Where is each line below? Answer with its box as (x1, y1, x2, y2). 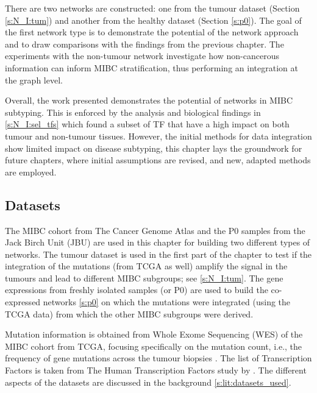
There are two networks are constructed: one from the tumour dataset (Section (5, 2, 300, 14)
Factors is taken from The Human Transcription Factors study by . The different (5, 364, 307, 377)
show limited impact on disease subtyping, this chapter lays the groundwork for (5, 141, 302, 154)
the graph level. (5, 73, 63, 86)
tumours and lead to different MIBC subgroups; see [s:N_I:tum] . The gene (5, 271, 283, 284)
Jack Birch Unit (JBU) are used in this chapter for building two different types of (5, 236, 310, 249)
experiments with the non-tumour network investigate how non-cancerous (5, 49, 279, 62)
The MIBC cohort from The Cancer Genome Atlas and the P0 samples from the (5, 224, 305, 236)
